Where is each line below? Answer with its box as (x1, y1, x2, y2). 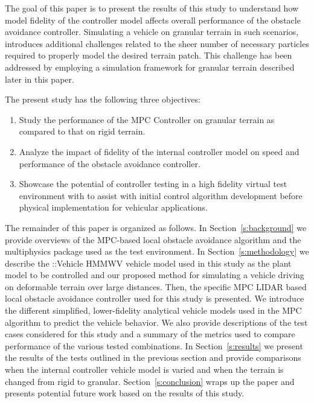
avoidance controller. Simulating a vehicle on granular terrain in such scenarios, (5, 25, 299, 38)
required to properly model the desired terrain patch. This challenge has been (5, 49, 292, 62)
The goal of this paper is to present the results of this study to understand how (5, 2, 299, 14)
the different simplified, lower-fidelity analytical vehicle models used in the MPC (5, 304, 302, 317)
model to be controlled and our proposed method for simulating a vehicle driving (5, 268, 304, 281)
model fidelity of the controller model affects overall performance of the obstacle (5, 13, 301, 26)
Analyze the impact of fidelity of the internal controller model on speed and (19, 145, 300, 157)
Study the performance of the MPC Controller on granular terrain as (19, 113, 275, 125)
